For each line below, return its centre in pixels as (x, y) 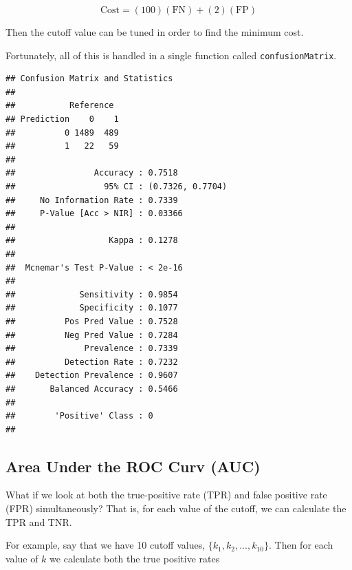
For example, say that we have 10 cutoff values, (106, 545)
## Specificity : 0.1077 (92, 308)
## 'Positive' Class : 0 (79, 416)
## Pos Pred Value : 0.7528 (92, 321)
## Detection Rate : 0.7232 (92, 362)
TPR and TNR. (39, 521)
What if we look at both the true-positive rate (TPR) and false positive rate (166, 495)
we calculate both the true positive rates (135, 558)
